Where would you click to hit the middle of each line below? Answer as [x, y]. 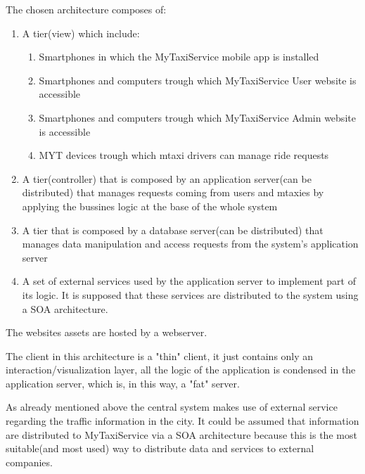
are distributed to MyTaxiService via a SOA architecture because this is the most [181, 434]
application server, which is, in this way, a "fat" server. [123, 383]
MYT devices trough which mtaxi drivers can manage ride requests [184, 155]
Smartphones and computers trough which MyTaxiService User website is [198, 80]
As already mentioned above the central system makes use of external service [172, 407]
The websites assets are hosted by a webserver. [107, 332]
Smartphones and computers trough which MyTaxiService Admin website [197, 117]
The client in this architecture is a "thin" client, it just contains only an [160, 355]
